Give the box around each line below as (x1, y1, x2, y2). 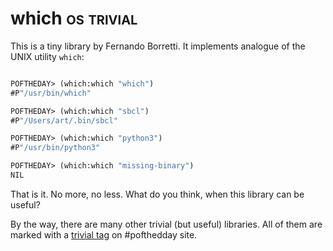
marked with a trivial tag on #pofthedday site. (10, 228, 198, 241)
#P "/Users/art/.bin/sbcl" (10, 115, 118, 126)
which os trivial (10, 7, 138, 30)
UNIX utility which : (10, 50, 85, 62)
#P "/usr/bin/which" (10, 88, 92, 98)
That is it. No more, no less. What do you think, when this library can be (10, 188, 305, 200)
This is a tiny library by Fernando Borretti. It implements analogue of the (10, 40, 306, 52)
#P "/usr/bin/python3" (10, 143, 101, 153)
